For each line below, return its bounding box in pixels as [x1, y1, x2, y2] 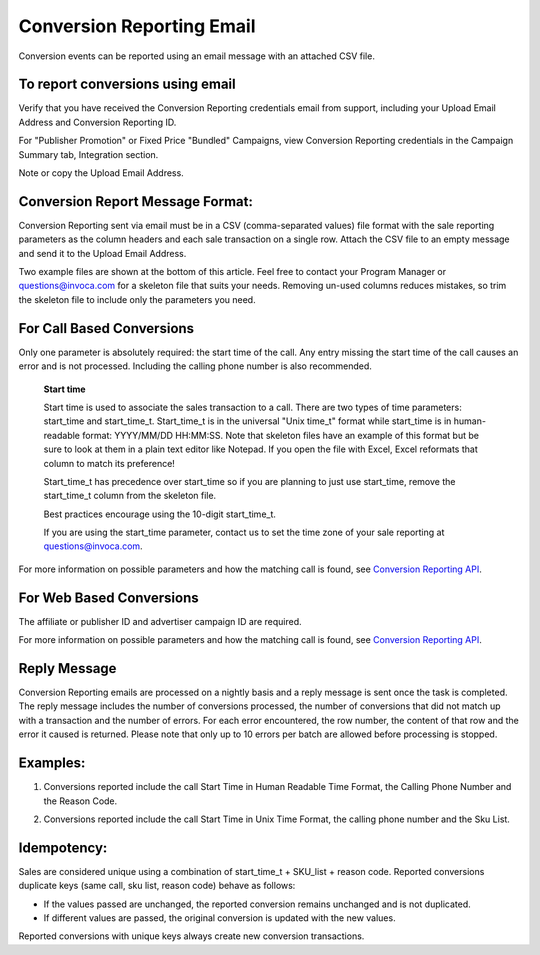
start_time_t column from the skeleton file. [43, 490, 217, 502]
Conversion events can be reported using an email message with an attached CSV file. [18, 50, 375, 62]
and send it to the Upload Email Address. [18, 247, 187, 259]
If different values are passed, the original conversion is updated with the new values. [43, 912, 396, 924]
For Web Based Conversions [18, 589, 199, 606]
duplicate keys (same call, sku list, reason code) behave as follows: [18, 880, 296, 892]
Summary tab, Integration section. [18, 148, 159, 160]
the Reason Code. [43, 795, 118, 807]
